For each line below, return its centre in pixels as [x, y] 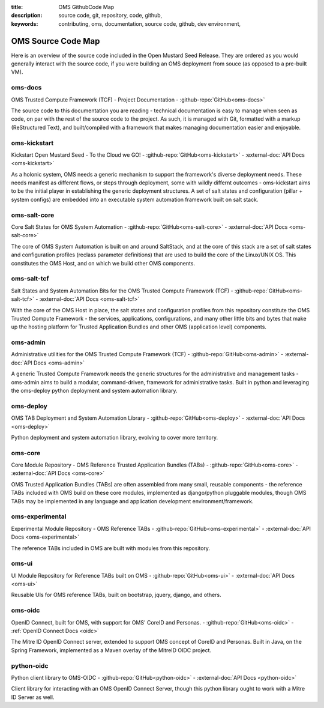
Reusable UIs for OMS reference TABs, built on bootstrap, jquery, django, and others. [116, 595]
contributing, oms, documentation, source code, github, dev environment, [150, 23]
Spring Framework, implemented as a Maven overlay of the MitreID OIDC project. [111, 650]
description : [27, 16]
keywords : [25, 23]
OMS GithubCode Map [86, 7]
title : [17, 7]
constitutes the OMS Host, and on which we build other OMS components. [103, 263]
